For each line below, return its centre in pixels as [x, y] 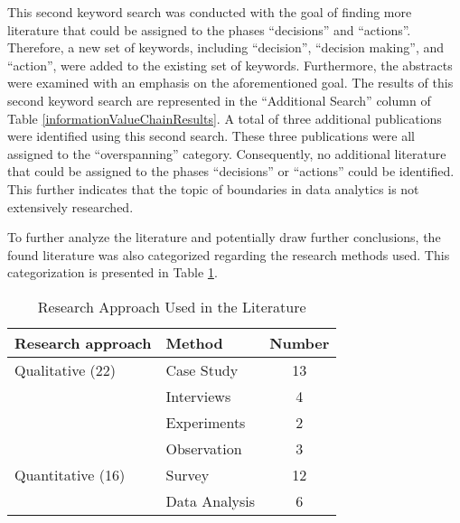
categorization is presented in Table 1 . [113, 272]
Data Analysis [211, 500]
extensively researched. [70, 206]
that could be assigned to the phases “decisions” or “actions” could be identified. [231, 171]
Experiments [206, 422]
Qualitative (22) [66, 369]
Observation [204, 448]
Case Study [202, 369]
